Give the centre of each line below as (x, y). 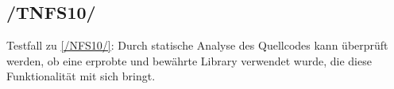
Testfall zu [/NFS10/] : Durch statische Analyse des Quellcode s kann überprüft (197, 45)
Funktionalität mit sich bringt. (81, 76)
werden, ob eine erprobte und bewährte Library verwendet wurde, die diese (189, 60)
